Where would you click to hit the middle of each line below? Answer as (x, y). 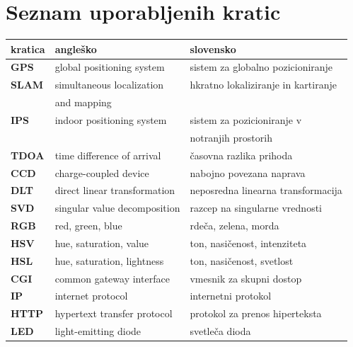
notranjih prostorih (231, 137)
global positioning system (110, 67)
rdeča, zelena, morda (235, 226)
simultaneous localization (109, 85)
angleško (76, 49)
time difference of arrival (108, 155)
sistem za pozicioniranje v (246, 120)
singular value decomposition (117, 208)
